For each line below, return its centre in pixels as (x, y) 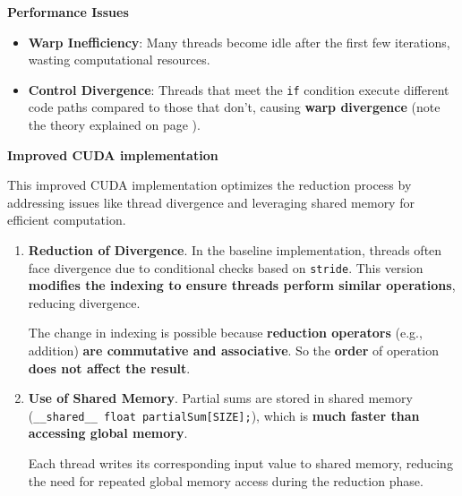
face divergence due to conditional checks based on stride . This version (226, 267)
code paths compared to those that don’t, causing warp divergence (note (234, 107)
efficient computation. (67, 220)
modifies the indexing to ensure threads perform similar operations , (242, 285)
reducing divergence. (84, 302)
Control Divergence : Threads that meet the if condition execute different (239, 89)
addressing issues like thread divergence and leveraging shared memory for (211, 202)
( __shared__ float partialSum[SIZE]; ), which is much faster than (224, 415)
